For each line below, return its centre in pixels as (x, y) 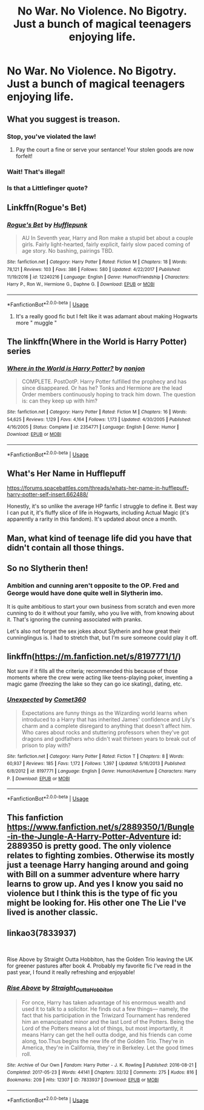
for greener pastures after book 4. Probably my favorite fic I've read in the (99, 966)
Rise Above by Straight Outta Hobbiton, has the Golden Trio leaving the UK (100, 960)
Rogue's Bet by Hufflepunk (47, 225)
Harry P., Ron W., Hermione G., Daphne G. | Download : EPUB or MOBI (81, 284)
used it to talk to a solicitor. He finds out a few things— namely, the (105, 1009)
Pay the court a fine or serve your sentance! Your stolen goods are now (105, 149)
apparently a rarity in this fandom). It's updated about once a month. (92, 519)
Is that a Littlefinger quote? (48, 188)
